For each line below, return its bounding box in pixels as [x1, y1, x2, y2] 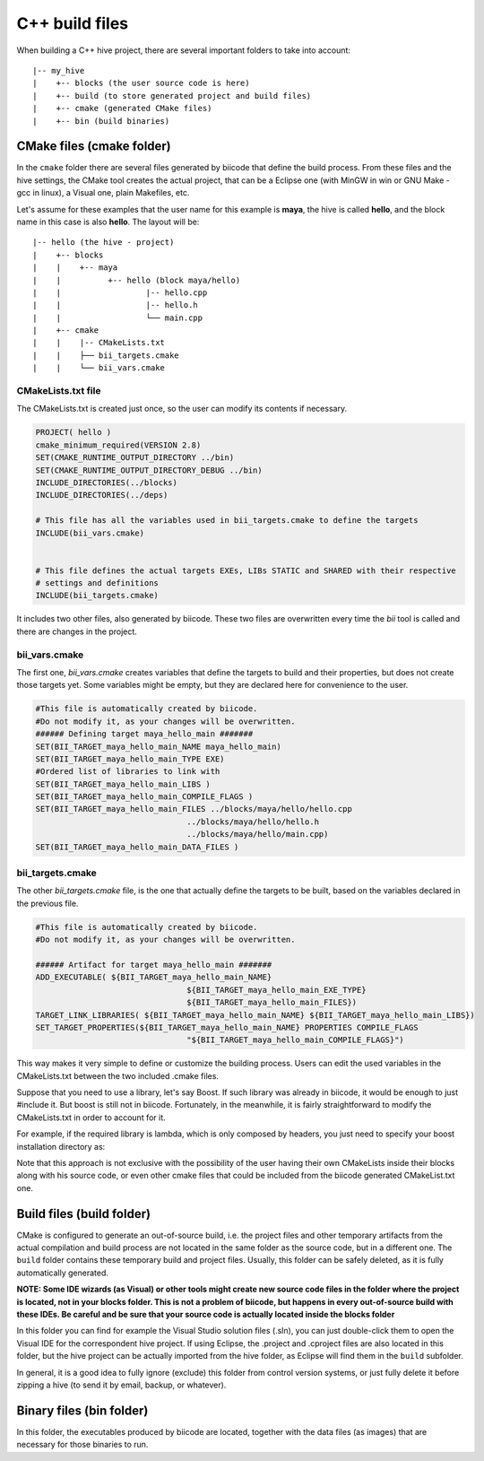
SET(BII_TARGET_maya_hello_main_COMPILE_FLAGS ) [35, 792, 254, 802]
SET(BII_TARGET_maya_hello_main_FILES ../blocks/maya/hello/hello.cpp [35, 804, 353, 814]
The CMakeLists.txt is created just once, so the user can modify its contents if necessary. [16, 404, 348, 414]
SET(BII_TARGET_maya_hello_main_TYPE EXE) [35, 753, 225, 764]
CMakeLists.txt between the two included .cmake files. [16, 1070, 220, 1081]
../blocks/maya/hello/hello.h [186, 816, 320, 827]
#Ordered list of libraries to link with [35, 767, 220, 777]
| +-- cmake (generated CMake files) [32, 103, 212, 114]
